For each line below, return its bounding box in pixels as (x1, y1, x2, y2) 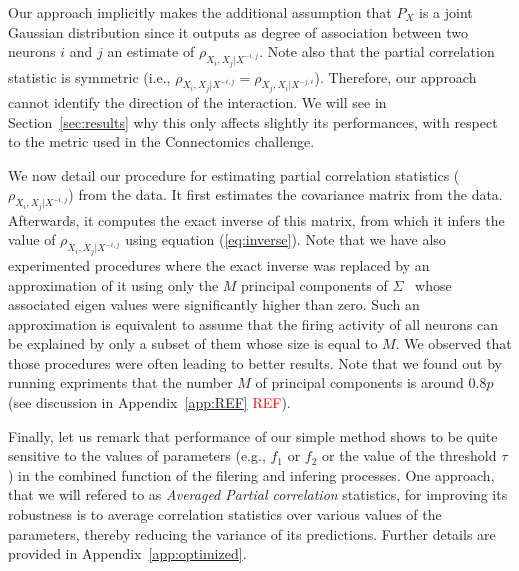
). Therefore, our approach (314, 66, 477, 87)
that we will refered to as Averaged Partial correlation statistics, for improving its (8, 484, 508, 505)
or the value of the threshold (322, 445, 497, 466)
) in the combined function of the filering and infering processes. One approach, (8, 464, 495, 485)
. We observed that (395, 333, 512, 354)
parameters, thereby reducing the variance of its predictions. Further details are (8, 523, 496, 544)
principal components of (241, 274, 388, 295)
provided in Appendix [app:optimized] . (8, 543, 247, 564)
